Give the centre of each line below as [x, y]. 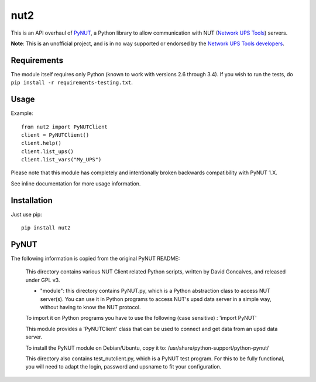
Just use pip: [26, 214]
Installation [32, 200]
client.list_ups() [48, 151]
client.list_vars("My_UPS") [61, 160]
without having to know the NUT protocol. [90, 307]
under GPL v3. [43, 280]
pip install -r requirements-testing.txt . [72, 83]
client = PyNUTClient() [55, 135]
